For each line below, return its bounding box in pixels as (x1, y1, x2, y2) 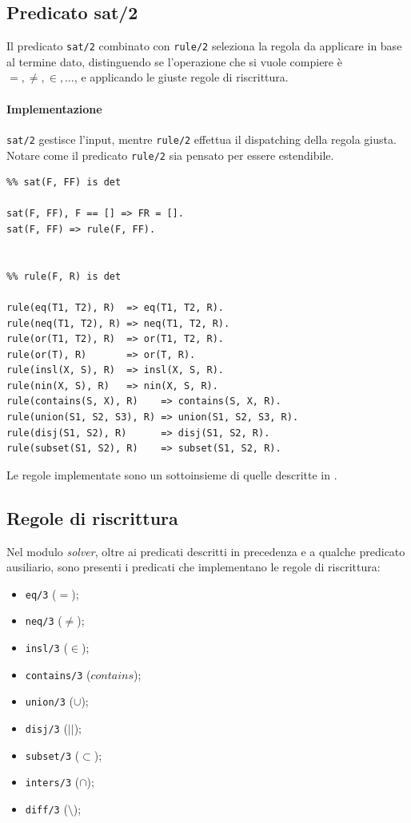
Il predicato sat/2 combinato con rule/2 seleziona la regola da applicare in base (6, 38, 402, 54)
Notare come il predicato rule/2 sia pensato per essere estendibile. (6, 146, 334, 163)
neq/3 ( (25, 612, 62, 629)
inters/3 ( (25, 773, 80, 790)
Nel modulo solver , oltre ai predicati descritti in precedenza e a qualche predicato (6, 543, 405, 559)
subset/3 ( (25, 746, 80, 763)
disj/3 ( (25, 720, 68, 737)
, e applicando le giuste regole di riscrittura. (74, 69, 289, 85)
